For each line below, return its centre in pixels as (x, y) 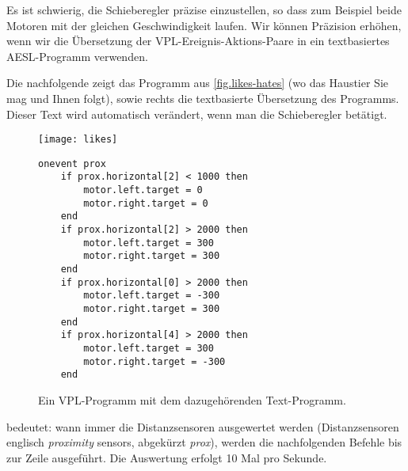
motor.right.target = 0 (146, 203)
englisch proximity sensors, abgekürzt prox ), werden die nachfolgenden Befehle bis (204, 442)
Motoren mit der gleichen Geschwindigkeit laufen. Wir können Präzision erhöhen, (204, 25)
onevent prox (72, 163)
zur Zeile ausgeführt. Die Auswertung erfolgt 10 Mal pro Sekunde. (167, 457)
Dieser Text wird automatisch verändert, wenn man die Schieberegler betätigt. (197, 114)
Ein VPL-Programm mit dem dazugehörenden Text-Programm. (192, 399)
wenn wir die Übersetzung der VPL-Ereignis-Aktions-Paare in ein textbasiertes (198, 41)
